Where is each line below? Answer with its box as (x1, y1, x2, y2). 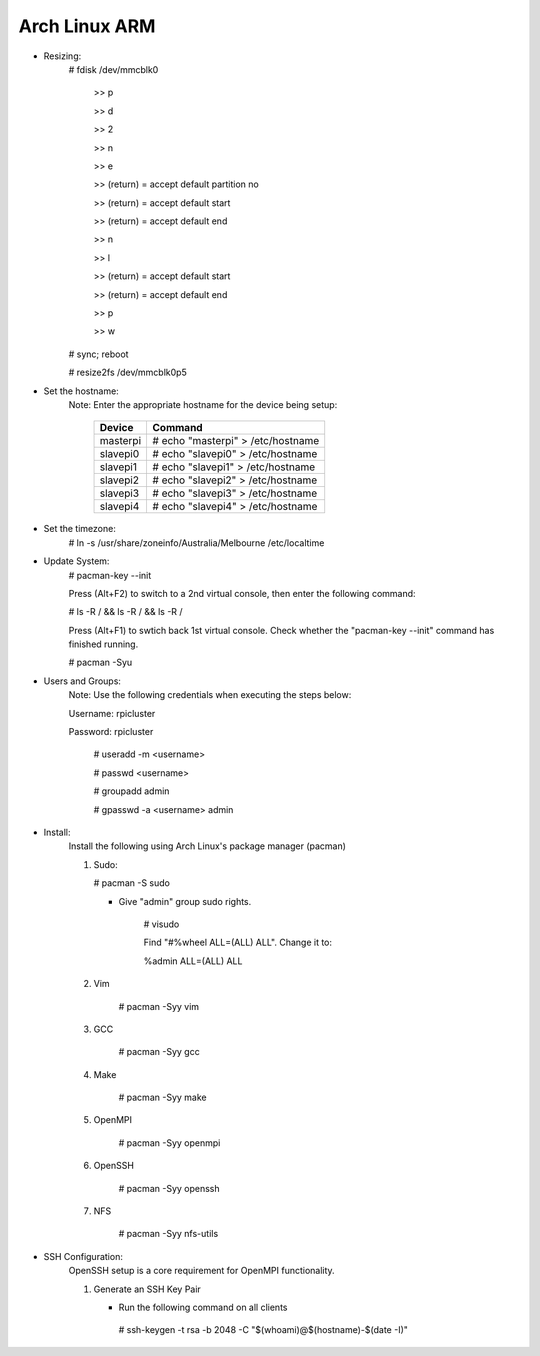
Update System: (43, 555, 110, 567)
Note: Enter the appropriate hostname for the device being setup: (68, 398, 338, 410)
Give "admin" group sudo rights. (118, 895, 252, 907)
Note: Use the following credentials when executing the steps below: (68, 689, 352, 701)
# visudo (143, 918, 180, 930)
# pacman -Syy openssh (118, 1182, 220, 1194)
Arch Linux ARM (18, 15, 156, 37)
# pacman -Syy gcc (118, 1046, 200, 1058)
